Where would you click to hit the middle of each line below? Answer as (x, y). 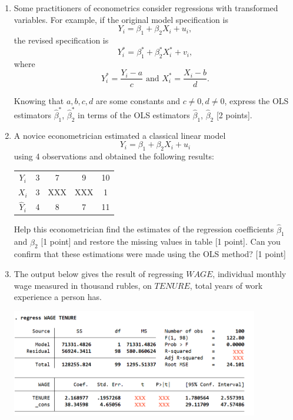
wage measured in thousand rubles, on (83, 285)
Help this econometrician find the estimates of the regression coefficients (144, 229)
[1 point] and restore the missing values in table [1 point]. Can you (161, 241)
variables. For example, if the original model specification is (121, 19)
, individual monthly (249, 274)
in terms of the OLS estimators (134, 114)
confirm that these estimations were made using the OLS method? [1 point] (150, 254)
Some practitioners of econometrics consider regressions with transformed (146, 8)
